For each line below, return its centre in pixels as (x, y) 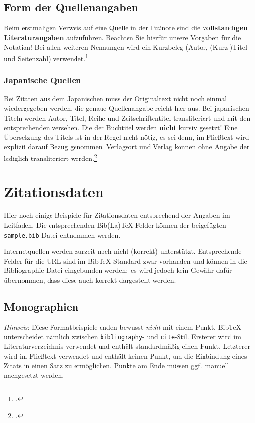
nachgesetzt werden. (34, 375)
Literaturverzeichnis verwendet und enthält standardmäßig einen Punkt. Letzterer (127, 346)
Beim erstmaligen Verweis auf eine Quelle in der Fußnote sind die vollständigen (126, 28)
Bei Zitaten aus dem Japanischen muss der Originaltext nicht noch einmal (115, 98)
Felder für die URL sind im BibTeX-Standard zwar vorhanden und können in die (126, 260)
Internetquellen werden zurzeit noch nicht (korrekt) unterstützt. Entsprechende (123, 251)
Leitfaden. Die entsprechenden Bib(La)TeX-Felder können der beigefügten (115, 225)
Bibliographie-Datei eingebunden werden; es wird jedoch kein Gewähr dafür (118, 270)
